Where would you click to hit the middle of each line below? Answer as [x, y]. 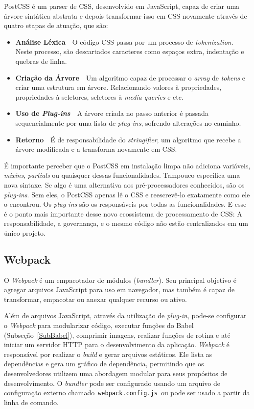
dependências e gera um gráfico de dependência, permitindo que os [104, 364]
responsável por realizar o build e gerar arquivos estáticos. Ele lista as [108, 354]
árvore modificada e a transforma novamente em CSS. [96, 149]
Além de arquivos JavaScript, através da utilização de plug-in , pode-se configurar [125, 315]
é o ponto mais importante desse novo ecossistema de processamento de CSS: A [123, 213]
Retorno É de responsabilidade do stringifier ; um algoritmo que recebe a [128, 139]
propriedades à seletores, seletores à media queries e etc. [99, 96]
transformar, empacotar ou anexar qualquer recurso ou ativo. [95, 299]
